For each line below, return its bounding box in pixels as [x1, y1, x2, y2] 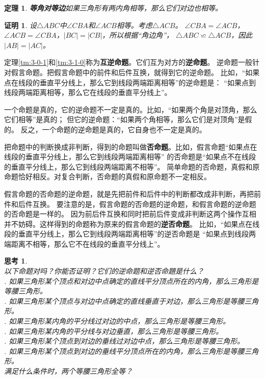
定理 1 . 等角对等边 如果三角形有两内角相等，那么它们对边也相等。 [4, 3, 222, 13]
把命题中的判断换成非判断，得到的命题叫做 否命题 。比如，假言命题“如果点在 [4, 141, 257, 152]
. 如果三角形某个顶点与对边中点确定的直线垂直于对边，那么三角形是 [4, 295, 230, 306]
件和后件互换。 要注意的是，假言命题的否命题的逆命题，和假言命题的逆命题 [4, 198, 256, 209]
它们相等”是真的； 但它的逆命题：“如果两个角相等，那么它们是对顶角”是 [4, 114, 245, 125]
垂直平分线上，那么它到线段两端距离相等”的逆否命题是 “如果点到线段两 [18, 228, 256, 239]
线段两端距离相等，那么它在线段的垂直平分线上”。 [4, 87, 172, 98]
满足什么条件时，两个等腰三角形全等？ [4, 366, 132, 376]
